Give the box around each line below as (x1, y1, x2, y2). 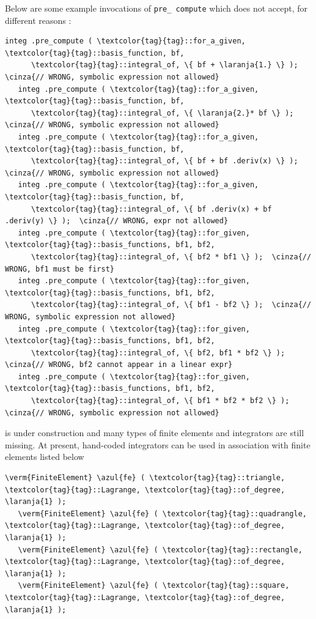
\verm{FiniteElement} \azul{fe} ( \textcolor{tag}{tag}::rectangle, (18, 545, 303, 554)
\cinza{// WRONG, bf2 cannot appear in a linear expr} (5, 360, 233, 369)
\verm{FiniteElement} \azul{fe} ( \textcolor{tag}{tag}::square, (18, 581, 290, 590)
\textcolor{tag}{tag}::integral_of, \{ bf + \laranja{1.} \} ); (31, 61, 298, 70)
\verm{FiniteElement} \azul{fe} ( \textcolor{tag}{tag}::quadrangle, (18, 509, 307, 518)
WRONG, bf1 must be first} (5, 264, 114, 273)
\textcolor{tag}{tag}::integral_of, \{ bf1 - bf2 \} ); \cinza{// (31, 300, 312, 309)
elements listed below (5, 450, 84, 463)
